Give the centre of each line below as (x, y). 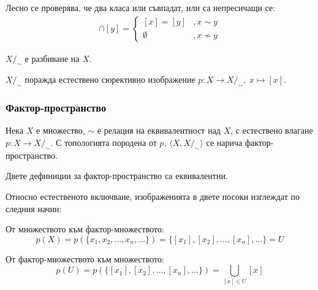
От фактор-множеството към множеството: (85, 258)
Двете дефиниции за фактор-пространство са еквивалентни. (117, 176)
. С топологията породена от (104, 143)
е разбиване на (52, 58)
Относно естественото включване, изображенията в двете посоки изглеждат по (153, 197)
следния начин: (34, 208)
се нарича (224, 143)
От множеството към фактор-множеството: (85, 229)
